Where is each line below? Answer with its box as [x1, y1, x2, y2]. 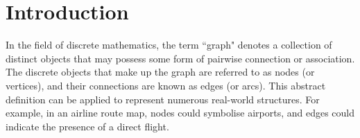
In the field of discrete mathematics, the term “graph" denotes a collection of [6, 37, 332, 52]
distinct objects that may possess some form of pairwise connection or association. [6, 51, 355, 65]
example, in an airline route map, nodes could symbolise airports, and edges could [6, 105, 355, 120]
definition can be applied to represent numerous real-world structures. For [6, 92, 320, 106]
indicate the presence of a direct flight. [6, 119, 169, 133]
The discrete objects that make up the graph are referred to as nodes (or [6, 64, 315, 79]
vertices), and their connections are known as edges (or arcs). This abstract [6, 78, 326, 92]
